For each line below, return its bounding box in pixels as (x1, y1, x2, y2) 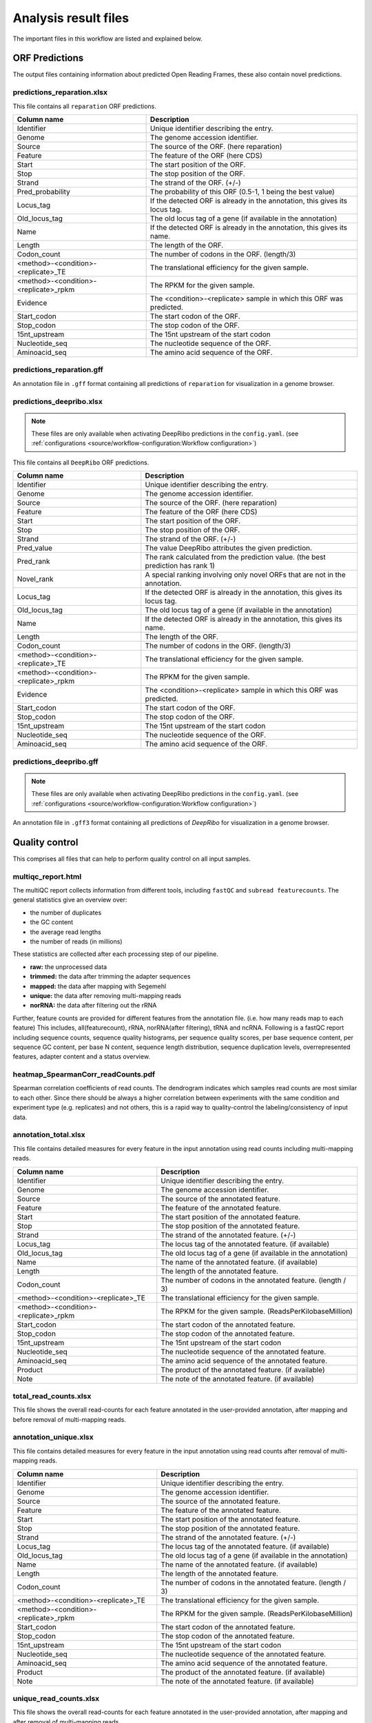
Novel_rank (17, 574, 54, 584)
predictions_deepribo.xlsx (12, 396, 103, 406)
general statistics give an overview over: (12, 896, 127, 904)
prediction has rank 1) (145, 561, 215, 571)
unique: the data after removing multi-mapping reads (30, 991, 182, 999)
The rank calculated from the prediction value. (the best (145, 552, 327, 562)
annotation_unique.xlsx (12, 1432, 94, 1442)
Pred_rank (17, 557, 50, 567)
